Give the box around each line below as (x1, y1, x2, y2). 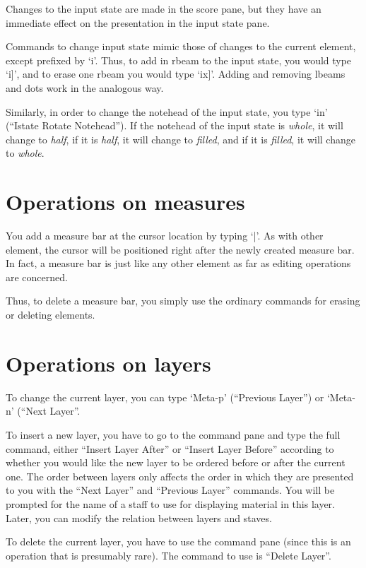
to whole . (6, 146, 45, 160)
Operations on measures (6, 187, 245, 216)
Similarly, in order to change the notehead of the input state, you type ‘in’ (6, 104, 328, 119)
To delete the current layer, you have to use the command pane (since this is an (6, 534, 351, 549)
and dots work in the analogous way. (6, 80, 164, 95)
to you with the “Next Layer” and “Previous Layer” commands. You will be (6, 483, 335, 497)
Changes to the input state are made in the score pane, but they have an (6, 1, 321, 16)
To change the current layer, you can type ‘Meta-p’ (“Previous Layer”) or (6, 389, 324, 404)
